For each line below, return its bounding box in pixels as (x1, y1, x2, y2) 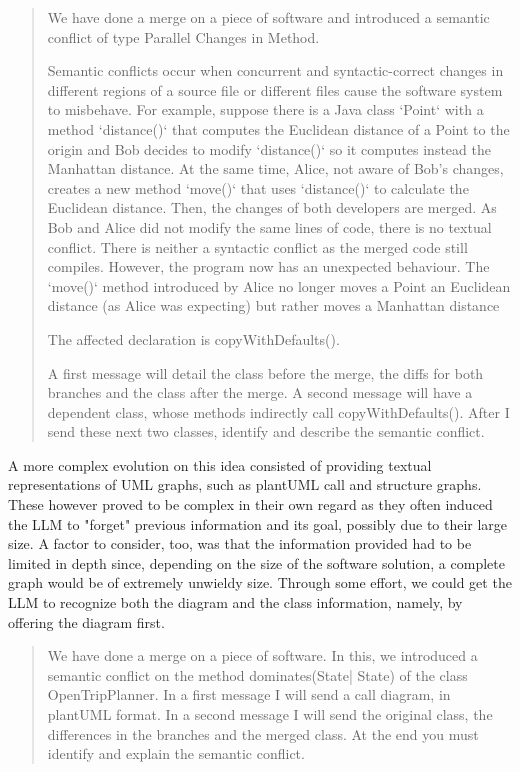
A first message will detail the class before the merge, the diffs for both (47, 362, 484, 383)
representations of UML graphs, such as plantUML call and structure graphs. (8, 474, 482, 495)
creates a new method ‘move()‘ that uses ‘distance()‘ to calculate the (47, 177, 469, 198)
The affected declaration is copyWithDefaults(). (47, 328, 340, 349)
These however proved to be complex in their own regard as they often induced (8, 494, 493, 515)
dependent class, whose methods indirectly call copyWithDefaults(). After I (47, 401, 510, 422)
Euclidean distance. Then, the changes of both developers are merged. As (47, 197, 497, 218)
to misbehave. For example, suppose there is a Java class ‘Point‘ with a (47, 99, 484, 120)
